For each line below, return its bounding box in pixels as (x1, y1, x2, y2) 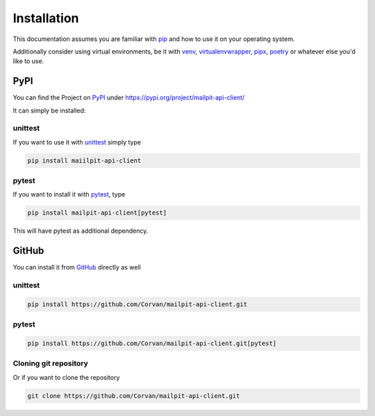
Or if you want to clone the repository (12, 373, 120, 381)
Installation (12, 10, 79, 26)
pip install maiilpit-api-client (27, 156, 142, 165)
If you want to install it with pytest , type (12, 190, 126, 199)
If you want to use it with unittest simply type (12, 138, 142, 146)
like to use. (12, 57, 44, 65)
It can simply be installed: (12, 106, 86, 115)
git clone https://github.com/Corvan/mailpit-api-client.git (27, 392, 240, 399)
